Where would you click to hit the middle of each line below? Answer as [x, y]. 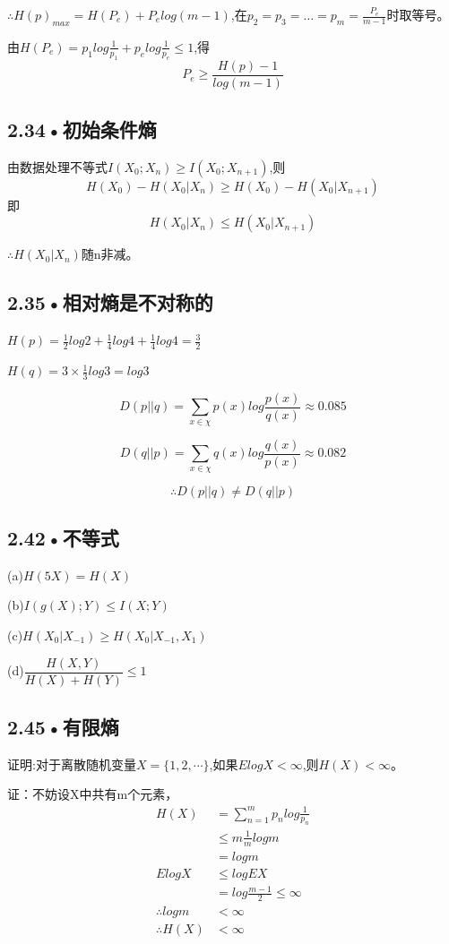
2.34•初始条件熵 [82, 129]
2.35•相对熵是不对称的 [110, 302]
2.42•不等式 [63, 537]
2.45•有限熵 [63, 727]
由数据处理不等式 [57, 166]
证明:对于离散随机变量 [72, 764]
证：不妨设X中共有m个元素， [93, 794]
